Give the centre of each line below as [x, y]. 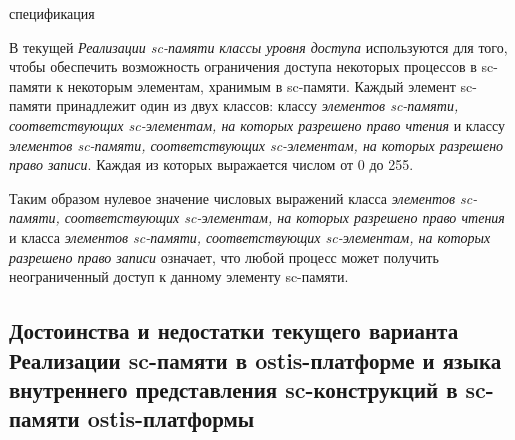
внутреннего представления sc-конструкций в [233, 388]
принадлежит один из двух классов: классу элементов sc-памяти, [257, 105]
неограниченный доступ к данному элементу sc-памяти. [179, 276]
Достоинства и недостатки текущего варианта [234, 330]
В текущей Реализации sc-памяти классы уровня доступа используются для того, [258, 46]
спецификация [52, 13]
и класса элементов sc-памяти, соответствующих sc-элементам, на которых [250, 236]
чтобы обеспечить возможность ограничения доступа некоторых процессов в [243, 66]
